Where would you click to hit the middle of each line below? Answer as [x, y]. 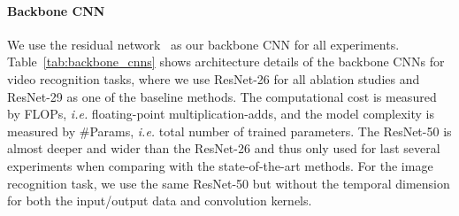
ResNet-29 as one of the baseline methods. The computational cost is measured [222, 96]
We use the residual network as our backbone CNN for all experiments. [203, 44]
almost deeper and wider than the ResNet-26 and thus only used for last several [224, 148]
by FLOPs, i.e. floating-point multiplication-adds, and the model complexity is [221, 114]
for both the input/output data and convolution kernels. [160, 201]
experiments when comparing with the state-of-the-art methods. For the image [220, 165]
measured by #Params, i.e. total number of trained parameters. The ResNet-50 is [229, 131]
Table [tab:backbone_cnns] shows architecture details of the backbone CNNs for [226, 62]
